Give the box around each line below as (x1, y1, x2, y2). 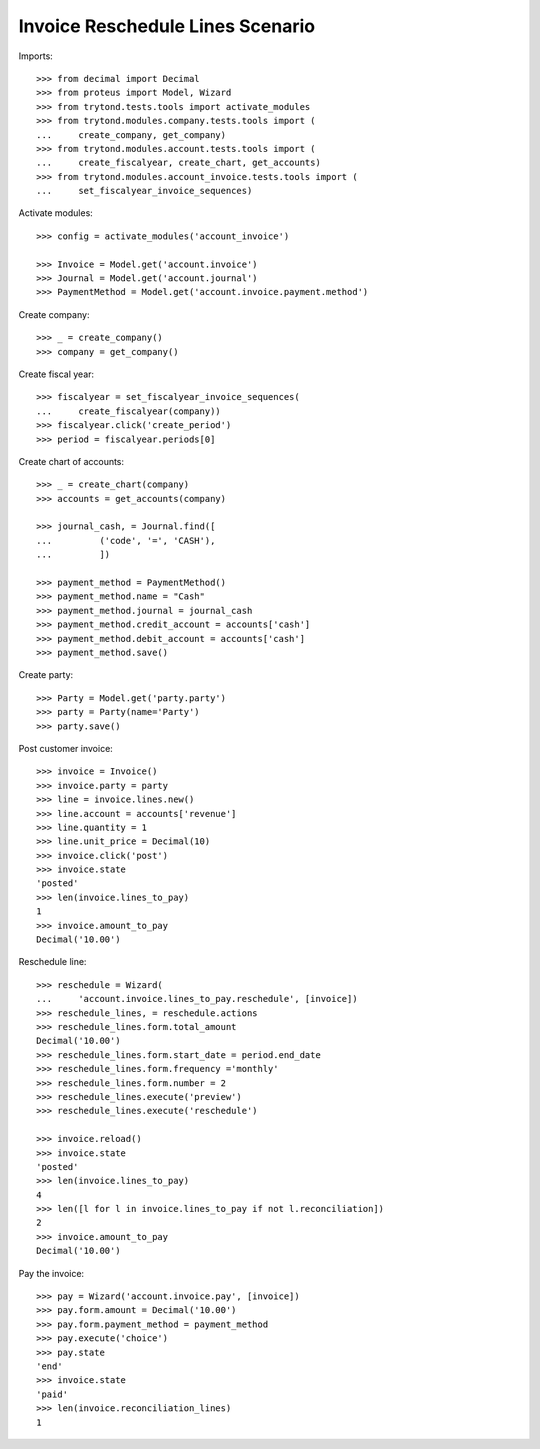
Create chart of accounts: (18, 455, 125, 467)
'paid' (36, 1388, 69, 1400)
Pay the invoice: (18, 1267, 85, 1279)
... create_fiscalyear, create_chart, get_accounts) (36, 157, 322, 169)
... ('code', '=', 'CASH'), (36, 535, 216, 546)
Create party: (18, 669, 74, 681)
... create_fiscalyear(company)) (36, 405, 222, 417)
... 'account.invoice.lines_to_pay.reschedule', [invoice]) (36, 993, 359, 1005)
